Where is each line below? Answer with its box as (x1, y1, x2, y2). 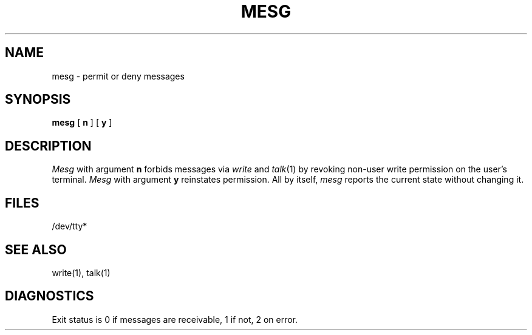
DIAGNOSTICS (5, 288, 94, 304)
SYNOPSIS (5, 92, 71, 107)
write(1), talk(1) (52, 267, 111, 278)
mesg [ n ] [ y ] (52, 117, 112, 128)
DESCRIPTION (5, 138, 92, 154)
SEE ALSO (5, 242, 67, 257)
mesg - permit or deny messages (52, 70, 185, 81)
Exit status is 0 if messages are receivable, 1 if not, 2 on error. (52, 314, 298, 325)
